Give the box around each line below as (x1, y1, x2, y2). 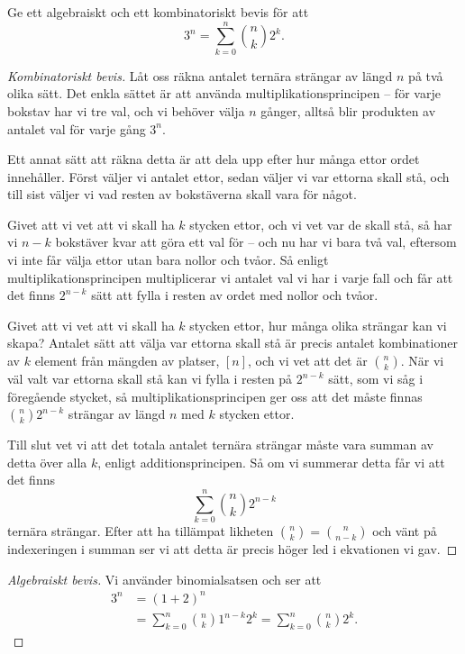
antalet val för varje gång (7, 119, 146, 138)
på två (408, 66, 443, 85)
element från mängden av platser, (34, 351, 220, 370)
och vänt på (372, 522, 437, 540)
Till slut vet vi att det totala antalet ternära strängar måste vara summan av (7, 435, 433, 454)
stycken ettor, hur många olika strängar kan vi (189, 315, 447, 334)
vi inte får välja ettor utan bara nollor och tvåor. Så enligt (7, 250, 329, 269)
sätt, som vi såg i (328, 369, 424, 388)
